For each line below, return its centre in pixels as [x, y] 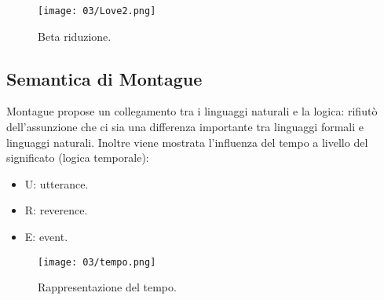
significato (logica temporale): [78, 157]
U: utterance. [57, 183]
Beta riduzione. [75, 36]
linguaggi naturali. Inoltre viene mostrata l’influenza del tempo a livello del [187, 142]
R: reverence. [56, 210]
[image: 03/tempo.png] [97, 262]
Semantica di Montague [104, 78]
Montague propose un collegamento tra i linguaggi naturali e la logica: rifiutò [192, 111]
